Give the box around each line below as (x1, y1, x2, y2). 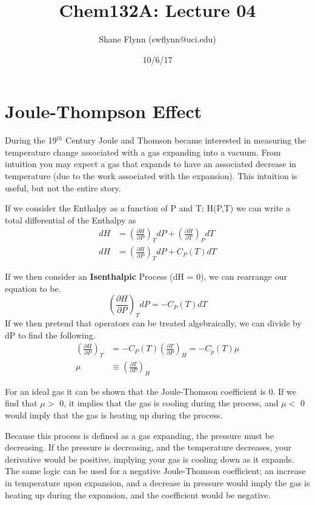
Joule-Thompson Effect (5, 99, 202, 124)
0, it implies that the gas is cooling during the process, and (59, 397, 279, 409)
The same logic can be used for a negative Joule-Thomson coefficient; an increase (5, 464, 306, 477)
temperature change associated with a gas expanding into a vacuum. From (5, 145, 281, 158)
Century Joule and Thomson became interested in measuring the (65, 134, 307, 147)
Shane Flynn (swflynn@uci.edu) (99, 33, 216, 45)
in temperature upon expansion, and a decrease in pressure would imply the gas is (5, 477, 310, 489)
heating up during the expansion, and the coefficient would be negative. (5, 488, 271, 501)
